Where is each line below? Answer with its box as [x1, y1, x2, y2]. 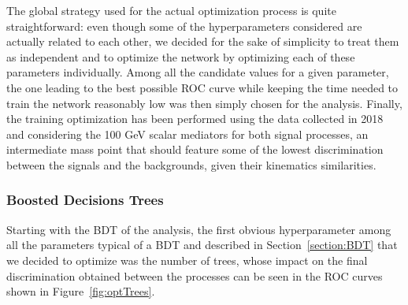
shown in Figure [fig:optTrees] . [6, 283, 155, 299]
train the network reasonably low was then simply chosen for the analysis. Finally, [6, 95, 402, 111]
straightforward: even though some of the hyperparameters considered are [6, 17, 362, 34]
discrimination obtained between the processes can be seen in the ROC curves [6, 267, 383, 284]
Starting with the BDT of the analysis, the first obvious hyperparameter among [6, 221, 391, 237]
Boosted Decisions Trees [6, 190, 164, 210]
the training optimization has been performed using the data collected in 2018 [6, 110, 384, 127]
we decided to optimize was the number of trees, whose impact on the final [6, 251, 368, 268]
